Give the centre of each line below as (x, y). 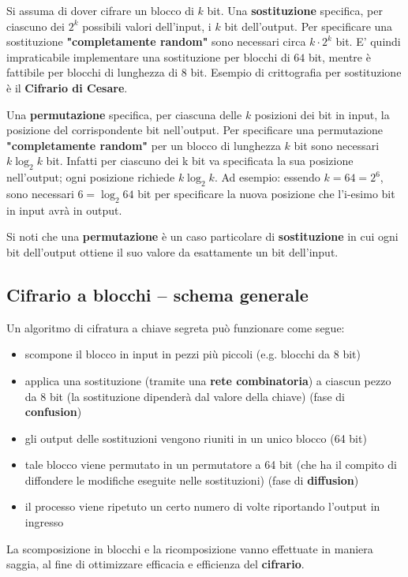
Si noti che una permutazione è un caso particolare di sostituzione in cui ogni (202, 236)
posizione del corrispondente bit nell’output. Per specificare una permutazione (195, 130)
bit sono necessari (337, 145)
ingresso (44, 522)
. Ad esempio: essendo (267, 177)
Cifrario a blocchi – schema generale (157, 294)
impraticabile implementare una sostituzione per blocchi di (148, 56)
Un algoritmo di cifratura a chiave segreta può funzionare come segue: (176, 327)
